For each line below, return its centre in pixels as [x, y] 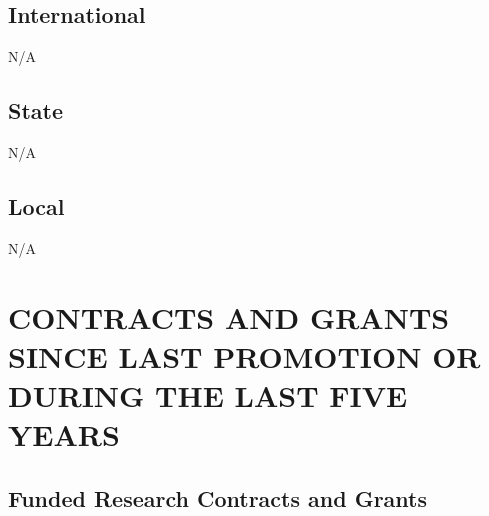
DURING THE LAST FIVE [208, 394]
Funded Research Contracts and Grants [217, 497]
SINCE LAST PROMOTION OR [244, 355]
